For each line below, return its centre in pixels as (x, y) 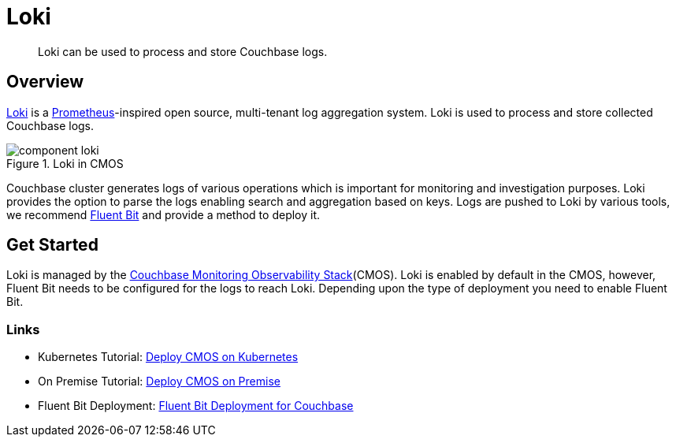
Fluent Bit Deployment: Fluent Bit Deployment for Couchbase (196, 406)
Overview (45, 82)
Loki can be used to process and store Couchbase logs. (183, 51)
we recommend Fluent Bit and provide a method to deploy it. (163, 214)
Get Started (52, 245)
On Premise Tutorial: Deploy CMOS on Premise (159, 382)
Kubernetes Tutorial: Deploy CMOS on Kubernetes (168, 357)
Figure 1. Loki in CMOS (65, 163)
